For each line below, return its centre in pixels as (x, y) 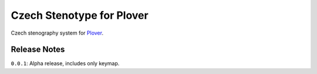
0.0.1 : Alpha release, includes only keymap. (65, 63)
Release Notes (38, 50)
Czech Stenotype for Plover (80, 15)
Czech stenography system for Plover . (57, 33)
